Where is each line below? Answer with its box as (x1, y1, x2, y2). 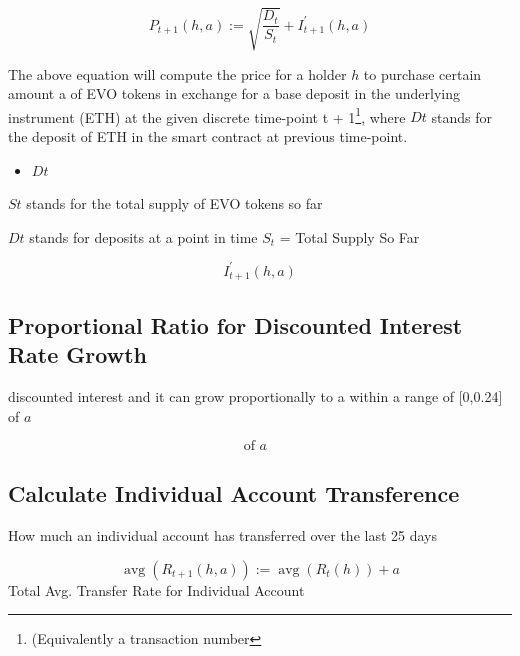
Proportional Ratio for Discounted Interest (8, 309, 463, 340)
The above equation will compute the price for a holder (8, 63, 347, 84)
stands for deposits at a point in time (29, 226, 258, 247)
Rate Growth (8, 339, 147, 370)
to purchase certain (363, 63, 482, 84)
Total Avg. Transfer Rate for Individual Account (8, 579, 305, 600)
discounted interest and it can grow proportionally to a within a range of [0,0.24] (8, 385, 503, 406)
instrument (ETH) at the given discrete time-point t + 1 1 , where (8, 103, 406, 127)
